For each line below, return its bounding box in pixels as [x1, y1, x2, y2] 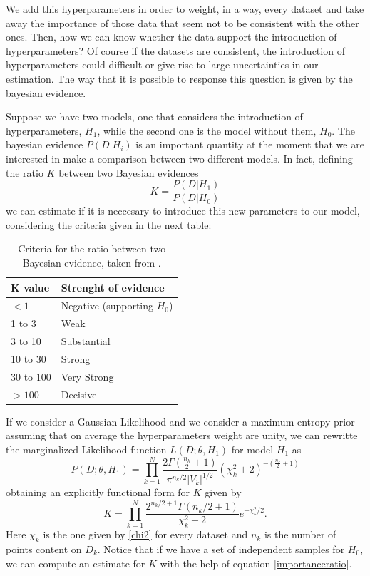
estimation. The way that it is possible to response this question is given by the [6, 71, 353, 86]
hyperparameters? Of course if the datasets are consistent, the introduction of [6, 43, 345, 58]
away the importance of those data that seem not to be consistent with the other [6, 15, 359, 30]
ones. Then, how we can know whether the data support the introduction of [6, 29, 337, 44]
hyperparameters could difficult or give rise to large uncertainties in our [6, 57, 319, 72]
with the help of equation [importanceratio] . [160, 555, 352, 570]
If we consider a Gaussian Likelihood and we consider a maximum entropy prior [6, 413, 355, 428]
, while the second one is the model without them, [97, 123, 317, 138]
